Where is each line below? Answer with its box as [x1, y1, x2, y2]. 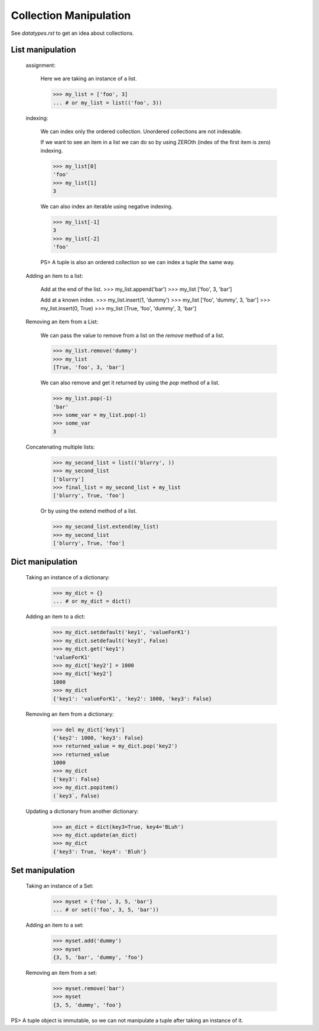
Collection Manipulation [11, 9, 131, 22]
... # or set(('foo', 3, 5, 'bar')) [53, 906, 159, 913]
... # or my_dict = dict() [53, 598, 131, 605]
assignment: [25, 61, 56, 69]
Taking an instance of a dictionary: [25, 574, 110, 581]
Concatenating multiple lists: [25, 443, 95, 450]
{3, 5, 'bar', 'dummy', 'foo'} [53, 954, 144, 961]
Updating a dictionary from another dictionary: [25, 808, 139, 815]
